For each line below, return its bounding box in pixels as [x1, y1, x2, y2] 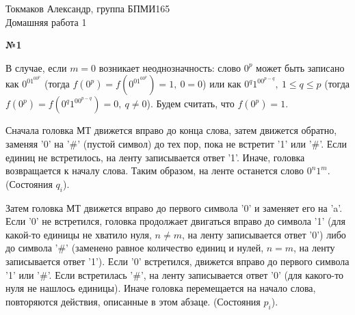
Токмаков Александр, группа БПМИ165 [5, 1, 170, 15]
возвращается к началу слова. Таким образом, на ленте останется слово [5, 163, 304, 178]
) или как [202, 77, 241, 91]
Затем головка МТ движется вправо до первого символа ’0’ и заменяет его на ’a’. [5, 200, 343, 215]
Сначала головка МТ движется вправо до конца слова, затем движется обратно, [5, 123, 337, 137]
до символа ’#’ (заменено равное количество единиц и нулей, [5, 241, 264, 255]
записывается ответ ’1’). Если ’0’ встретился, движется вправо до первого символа [5, 254, 350, 268]
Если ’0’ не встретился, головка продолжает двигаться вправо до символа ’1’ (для [5, 214, 346, 228]
